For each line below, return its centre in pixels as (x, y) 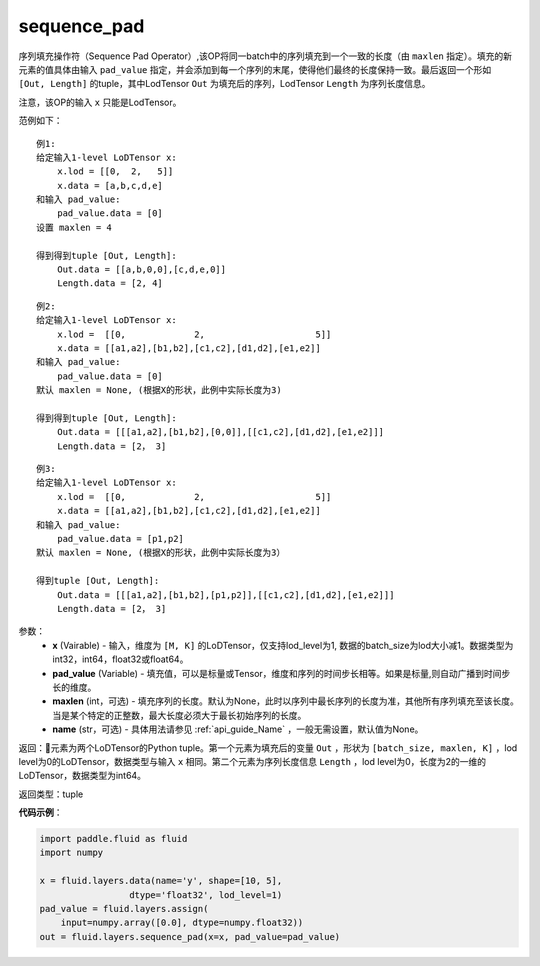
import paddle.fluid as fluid (113, 839)
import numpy (71, 853)
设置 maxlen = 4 (74, 227)
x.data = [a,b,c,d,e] (110, 185)
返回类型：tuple (51, 794)
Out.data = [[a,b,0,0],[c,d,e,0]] (141, 269)
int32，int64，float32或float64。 (120, 659)
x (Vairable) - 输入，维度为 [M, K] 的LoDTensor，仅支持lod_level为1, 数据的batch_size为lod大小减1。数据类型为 (283, 645)
